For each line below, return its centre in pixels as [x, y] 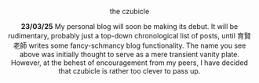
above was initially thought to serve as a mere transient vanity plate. [129, 54]
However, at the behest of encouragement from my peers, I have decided [129, 63]
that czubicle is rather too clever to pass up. [129, 71]
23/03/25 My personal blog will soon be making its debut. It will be [129, 26]
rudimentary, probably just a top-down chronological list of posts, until [122, 36]
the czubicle [129, 11]
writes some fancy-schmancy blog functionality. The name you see [137, 45]
